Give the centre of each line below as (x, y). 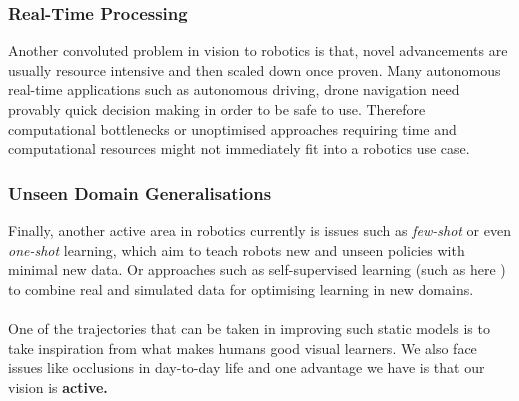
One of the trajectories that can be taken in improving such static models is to (249, 327)
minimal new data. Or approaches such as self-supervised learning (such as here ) (257, 269)
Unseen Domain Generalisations (140, 192)
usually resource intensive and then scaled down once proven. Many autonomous (254, 69)
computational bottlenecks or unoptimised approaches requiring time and (232, 128)
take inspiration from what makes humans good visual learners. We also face (242, 347)
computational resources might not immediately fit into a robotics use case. (239, 148)
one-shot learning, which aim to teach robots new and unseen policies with (236, 249)
